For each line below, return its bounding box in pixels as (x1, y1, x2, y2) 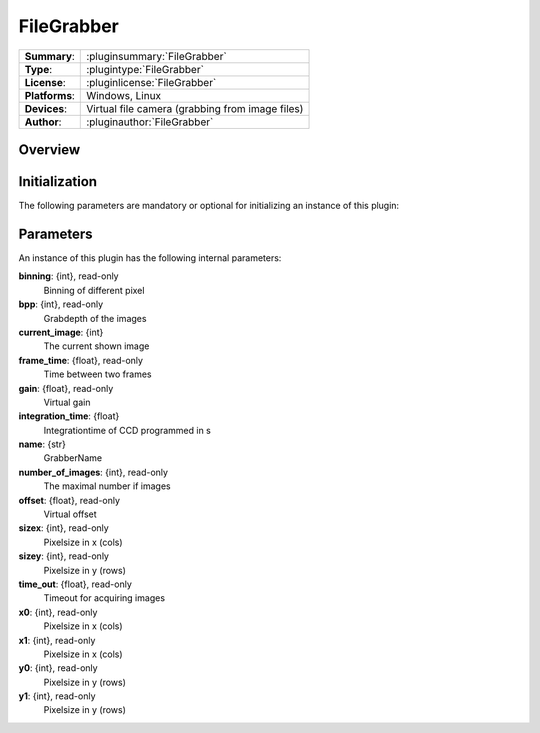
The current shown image (43, 340, 150, 352)
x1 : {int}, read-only (18, 634, 96, 646)
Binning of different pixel (43, 284, 145, 296)
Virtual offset (43, 508, 97, 520)
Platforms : (24, 88, 75, 102)
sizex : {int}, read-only (18, 522, 109, 534)
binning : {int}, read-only (18, 270, 119, 282)
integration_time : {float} (18, 410, 120, 422)
